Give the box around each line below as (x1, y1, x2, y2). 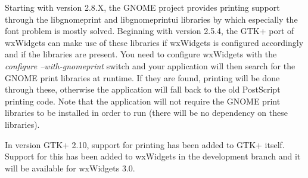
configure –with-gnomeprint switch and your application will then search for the (5, 59, 295, 72)
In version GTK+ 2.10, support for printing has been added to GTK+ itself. (5, 138, 285, 151)
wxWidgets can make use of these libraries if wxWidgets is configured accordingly (5, 36, 304, 48)
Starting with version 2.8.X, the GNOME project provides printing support (5, 1, 280, 13)
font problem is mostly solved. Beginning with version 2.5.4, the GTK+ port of (5, 24, 294, 37)
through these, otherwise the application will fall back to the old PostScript (5, 83, 281, 96)
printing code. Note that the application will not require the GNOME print (5, 94, 281, 107)
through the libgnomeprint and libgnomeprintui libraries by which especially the (5, 13, 298, 25)
